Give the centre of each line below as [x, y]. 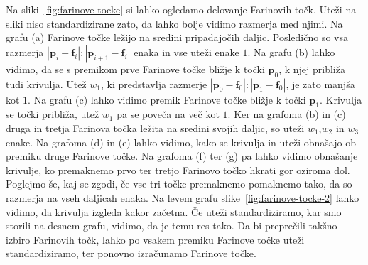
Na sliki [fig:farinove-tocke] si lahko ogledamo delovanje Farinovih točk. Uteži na [181, 9]
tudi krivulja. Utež [46, 83]
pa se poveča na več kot [168, 114]
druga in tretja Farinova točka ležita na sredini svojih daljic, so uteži [155, 128]
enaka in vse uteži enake [186, 52]
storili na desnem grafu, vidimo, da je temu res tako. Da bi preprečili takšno [172, 226]
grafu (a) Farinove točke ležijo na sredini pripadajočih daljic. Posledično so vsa [177, 37]
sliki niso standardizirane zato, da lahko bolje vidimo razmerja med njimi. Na [174, 23]
